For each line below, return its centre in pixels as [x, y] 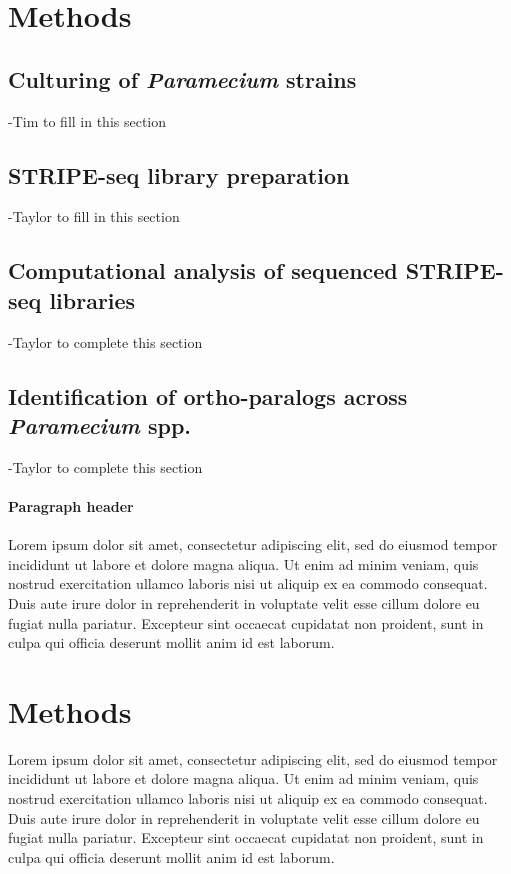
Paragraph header [71, 505]
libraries [92, 299]
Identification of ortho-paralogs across [208, 395]
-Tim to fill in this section [87, 120]
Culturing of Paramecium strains [182, 78]
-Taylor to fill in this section [94, 216]
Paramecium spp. [100, 424]
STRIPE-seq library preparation [179, 174]
